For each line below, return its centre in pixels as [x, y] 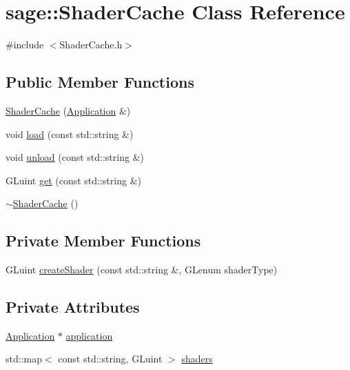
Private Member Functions [103, 241]
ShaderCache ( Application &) [68, 110]
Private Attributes [73, 307]
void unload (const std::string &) [75, 157]
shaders [197, 359]
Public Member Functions [100, 82]
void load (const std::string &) [70, 134]
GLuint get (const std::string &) [73, 180]
